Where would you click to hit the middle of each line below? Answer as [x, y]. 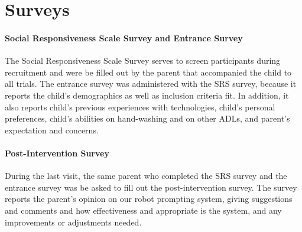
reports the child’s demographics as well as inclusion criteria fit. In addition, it [147, 95]
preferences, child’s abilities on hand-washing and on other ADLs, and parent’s [147, 118]
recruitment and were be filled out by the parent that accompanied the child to [148, 72]
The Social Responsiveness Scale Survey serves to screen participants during [143, 61]
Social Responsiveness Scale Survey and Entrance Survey [124, 37]
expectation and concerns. [52, 130]
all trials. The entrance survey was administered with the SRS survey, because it [151, 84]
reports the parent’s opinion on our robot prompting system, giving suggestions [149, 199]
